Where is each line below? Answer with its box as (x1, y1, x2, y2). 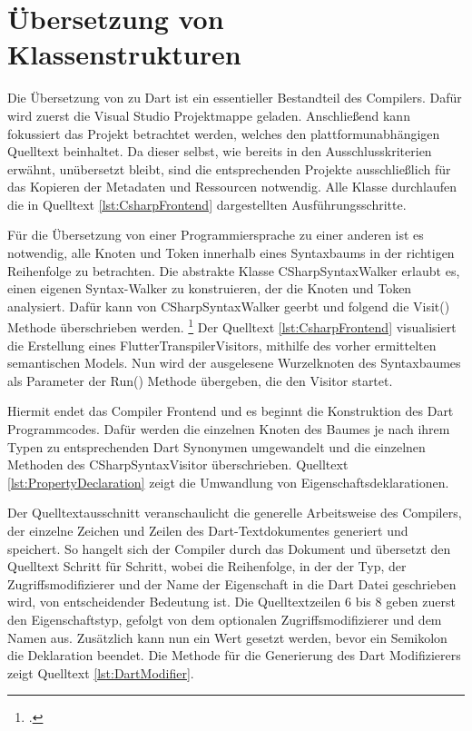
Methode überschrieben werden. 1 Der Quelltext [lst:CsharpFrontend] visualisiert (7, 315, 457, 337)
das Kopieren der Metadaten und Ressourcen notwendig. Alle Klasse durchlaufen (7, 177, 457, 196)
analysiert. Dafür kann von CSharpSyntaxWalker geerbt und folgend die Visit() (7, 296, 450, 315)
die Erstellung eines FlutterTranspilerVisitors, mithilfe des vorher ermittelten (7, 335, 437, 354)
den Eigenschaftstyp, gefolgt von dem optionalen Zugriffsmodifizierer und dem (7, 610, 442, 628)
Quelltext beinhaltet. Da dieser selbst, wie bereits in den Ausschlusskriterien (7, 142, 432, 161)
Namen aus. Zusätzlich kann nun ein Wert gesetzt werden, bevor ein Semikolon (7, 627, 447, 647)
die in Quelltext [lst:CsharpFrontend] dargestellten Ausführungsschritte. (7, 194, 407, 213)
